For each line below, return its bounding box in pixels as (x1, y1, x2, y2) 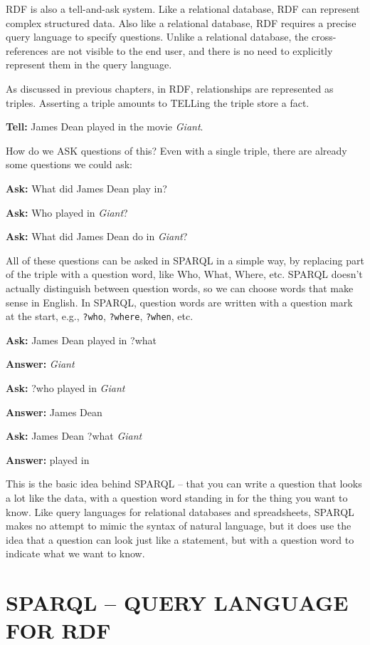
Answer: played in (6, 452, 90, 467)
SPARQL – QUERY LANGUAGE (6, 588, 349, 617)
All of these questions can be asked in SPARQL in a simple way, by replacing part (6, 252, 364, 267)
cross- (312, 29, 337, 44)
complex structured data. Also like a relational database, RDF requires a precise (6, 15, 356, 30)
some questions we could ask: (6, 157, 132, 172)
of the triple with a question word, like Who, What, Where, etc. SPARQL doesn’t (6, 267, 363, 282)
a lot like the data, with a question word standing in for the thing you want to (6, 490, 348, 505)
